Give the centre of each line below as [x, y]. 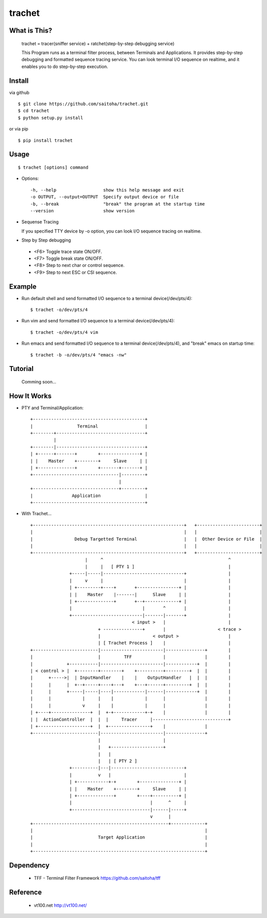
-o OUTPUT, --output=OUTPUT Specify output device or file [105, 197]
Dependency [29, 865]
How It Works [30, 396]
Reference [25, 892]
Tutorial [22, 369]
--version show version [83, 211]
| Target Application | [119, 837]
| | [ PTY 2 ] [118, 761]
